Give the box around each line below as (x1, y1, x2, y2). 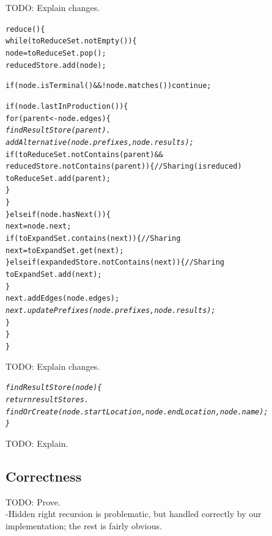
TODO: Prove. (6, 495, 61, 508)
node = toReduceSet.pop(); (6, 48, 106, 57)
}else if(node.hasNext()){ (6, 210, 111, 219)
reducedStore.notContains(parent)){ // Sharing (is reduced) (6, 162, 242, 171)
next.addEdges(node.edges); (6, 294, 120, 303)
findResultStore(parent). (6, 126, 111, 135)
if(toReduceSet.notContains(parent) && (6, 150, 163, 159)
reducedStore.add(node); (6, 61, 106, 70)
